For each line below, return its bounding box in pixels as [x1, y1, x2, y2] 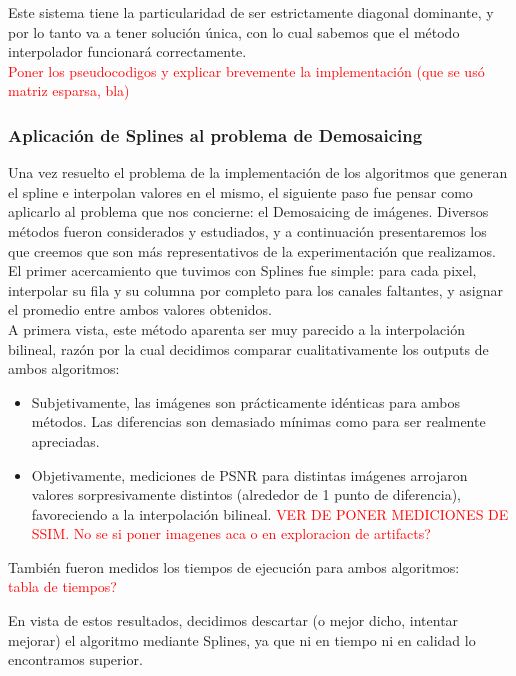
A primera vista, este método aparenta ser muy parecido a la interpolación [8, 318, 466, 339]
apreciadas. [31, 430, 100, 451]
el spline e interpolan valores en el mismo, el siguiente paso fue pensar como [8, 181, 473, 202]
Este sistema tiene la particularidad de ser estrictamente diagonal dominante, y [8, 2, 494, 22]
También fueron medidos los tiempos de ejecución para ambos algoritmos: [8, 556, 460, 577]
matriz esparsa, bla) [8, 80, 130, 101]
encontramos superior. [8, 649, 143, 670]
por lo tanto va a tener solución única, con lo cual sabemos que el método [8, 21, 460, 42]
